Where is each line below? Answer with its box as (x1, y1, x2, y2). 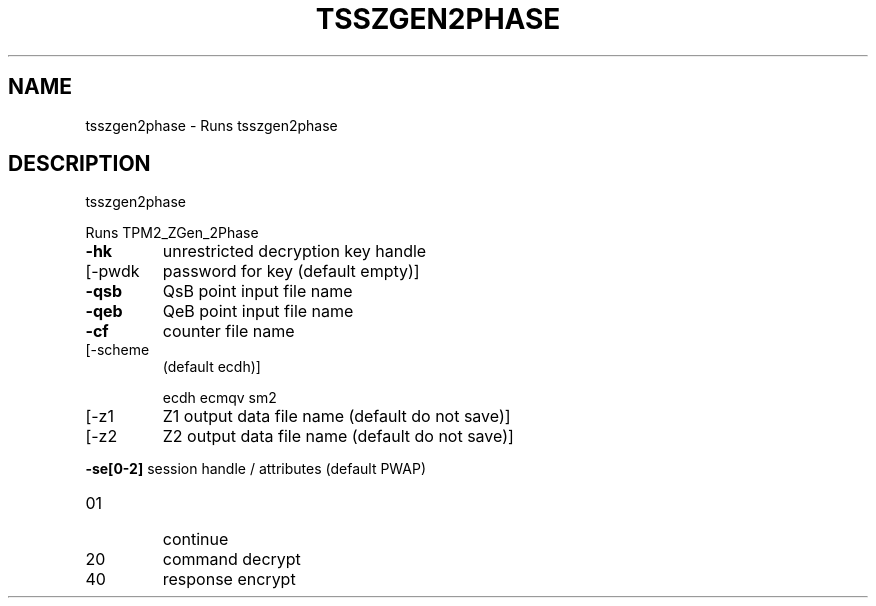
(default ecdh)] (162, 358, 261, 376)
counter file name (162, 321, 295, 342)
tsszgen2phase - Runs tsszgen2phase (85, 116, 338, 134)
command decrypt (162, 549, 301, 570)
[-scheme (85, 341, 150, 359)
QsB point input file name (162, 281, 353, 302)
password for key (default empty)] (162, 261, 420, 282)
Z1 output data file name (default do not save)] (162, 406, 511, 427)
